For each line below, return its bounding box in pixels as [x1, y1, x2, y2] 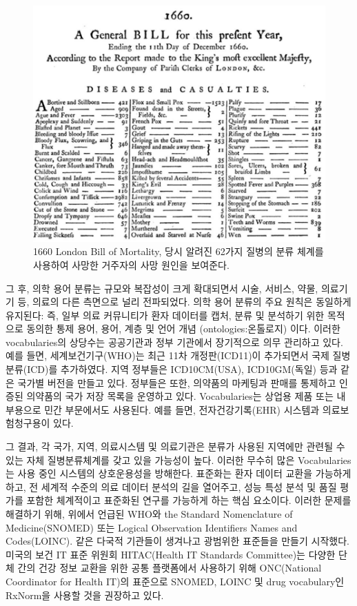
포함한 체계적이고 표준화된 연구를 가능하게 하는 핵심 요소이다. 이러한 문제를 [26, 493, 351, 507]
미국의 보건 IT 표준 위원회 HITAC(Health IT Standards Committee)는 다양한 [6, 547, 336, 561]
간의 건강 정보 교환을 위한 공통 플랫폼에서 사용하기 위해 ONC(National [17, 560, 322, 575]
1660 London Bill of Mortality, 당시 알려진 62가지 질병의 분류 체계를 [33, 244, 324, 259]
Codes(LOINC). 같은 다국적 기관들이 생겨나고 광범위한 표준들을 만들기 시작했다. [6, 534, 349, 548]
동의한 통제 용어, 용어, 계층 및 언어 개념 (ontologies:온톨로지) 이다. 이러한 [26, 321, 340, 336]
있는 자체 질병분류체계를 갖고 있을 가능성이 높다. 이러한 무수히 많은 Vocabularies [6, 452, 351, 467]
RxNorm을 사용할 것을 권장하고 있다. [6, 587, 164, 602]
